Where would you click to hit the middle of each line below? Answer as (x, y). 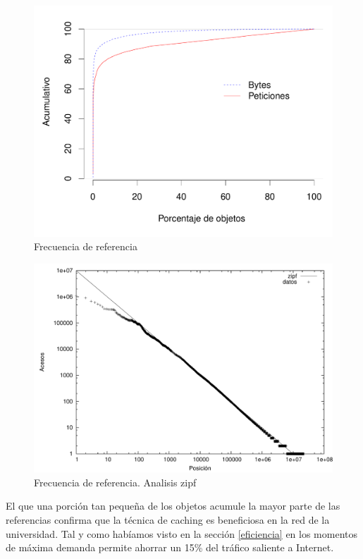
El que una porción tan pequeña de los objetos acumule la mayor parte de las (173, 506)
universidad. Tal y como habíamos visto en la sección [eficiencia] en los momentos (182, 533)
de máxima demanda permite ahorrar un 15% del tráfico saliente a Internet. (170, 547)
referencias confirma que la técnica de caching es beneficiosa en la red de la (168, 519)
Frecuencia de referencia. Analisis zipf (115, 482)
